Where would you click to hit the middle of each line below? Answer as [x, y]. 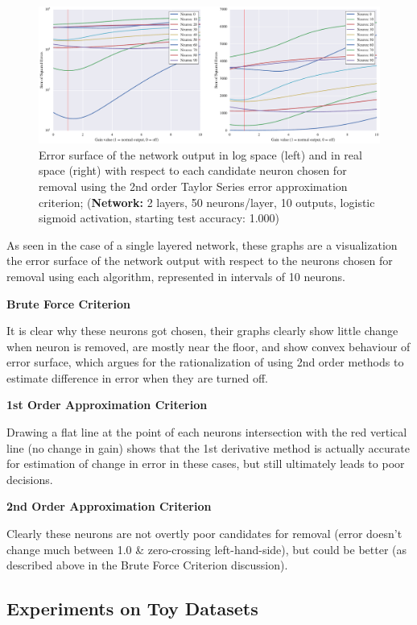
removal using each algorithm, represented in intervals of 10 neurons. [176, 276]
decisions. [30, 479]
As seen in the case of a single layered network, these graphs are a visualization [202, 244]
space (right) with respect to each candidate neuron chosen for [193, 170]
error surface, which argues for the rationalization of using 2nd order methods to [205, 362]
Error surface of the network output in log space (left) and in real [200, 154]
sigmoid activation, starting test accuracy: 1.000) [159, 218]
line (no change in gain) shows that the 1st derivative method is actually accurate [208, 447]
